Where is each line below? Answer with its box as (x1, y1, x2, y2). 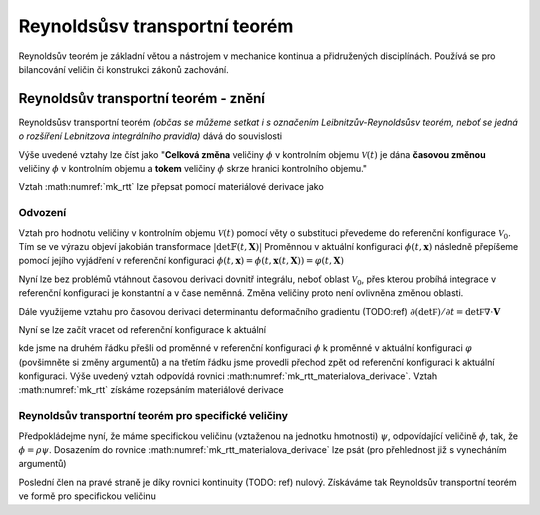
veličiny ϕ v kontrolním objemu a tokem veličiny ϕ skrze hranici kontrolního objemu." (18, 163, 368, 175)
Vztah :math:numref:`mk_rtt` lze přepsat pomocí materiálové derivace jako (18, 181, 324, 193)
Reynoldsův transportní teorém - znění (18, 90, 265, 107)
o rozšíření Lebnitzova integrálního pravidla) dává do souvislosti (18, 130, 283, 142)
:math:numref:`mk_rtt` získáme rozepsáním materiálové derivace (18, 384, 284, 396)
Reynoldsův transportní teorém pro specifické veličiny (18, 409, 289, 423)
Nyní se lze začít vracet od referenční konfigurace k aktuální (18, 323, 267, 335)
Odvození (18, 206, 67, 220)
